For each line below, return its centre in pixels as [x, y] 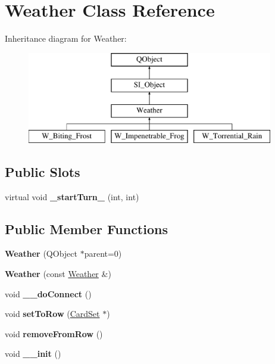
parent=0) [103, 253]
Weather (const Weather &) [58, 274]
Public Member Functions [86, 228]
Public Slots [43, 171]
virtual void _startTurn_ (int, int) [72, 196]
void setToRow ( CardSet [52, 314]
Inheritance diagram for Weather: [66, 38]
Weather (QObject [41, 253]
